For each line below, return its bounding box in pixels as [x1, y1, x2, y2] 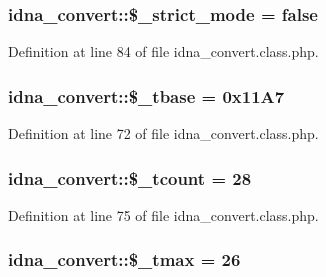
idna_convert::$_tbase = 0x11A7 [8, 83, 285, 108]
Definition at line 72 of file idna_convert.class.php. [8, 123, 319, 144]
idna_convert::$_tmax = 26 [8, 247, 241, 272]
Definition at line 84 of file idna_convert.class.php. [8, 41, 319, 62]
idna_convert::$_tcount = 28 [8, 165, 252, 190]
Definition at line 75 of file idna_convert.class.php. [8, 204, 319, 225]
